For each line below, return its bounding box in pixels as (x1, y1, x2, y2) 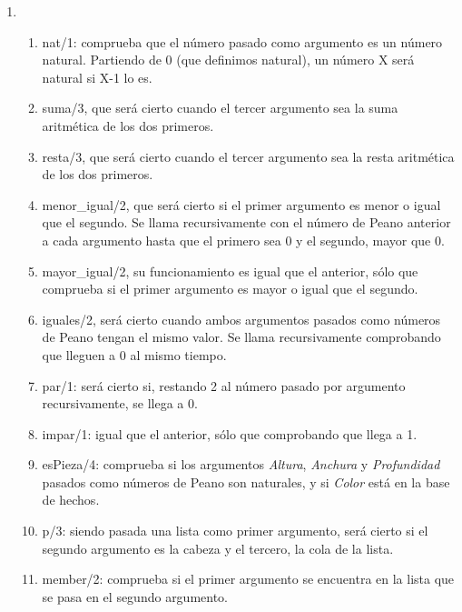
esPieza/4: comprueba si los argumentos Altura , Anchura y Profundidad (42, 455, 440, 474)
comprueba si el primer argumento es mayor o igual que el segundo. (42, 279, 418, 298)
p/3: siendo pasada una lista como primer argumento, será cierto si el (42, 521, 428, 540)
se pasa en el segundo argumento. (42, 587, 229, 606)
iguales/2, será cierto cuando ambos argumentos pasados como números (42, 309, 441, 328)
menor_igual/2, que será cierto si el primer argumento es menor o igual (42, 195, 441, 214)
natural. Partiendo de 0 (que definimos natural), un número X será (42, 50, 415, 69)
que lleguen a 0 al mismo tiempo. (42, 345, 227, 364)
